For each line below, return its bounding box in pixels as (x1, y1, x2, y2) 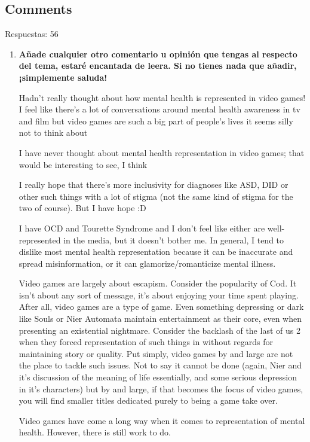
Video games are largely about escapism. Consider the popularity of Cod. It (19, 277, 297, 289)
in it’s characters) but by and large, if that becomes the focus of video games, (19, 382, 303, 395)
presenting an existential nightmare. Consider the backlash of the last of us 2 (19, 324, 300, 336)
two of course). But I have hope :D (19, 202, 146, 214)
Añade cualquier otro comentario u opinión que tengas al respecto (19, 47, 297, 60)
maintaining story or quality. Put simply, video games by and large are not (19, 347, 293, 359)
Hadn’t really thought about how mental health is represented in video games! (19, 91, 306, 103)
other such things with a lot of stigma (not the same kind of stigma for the (19, 190, 293, 202)
